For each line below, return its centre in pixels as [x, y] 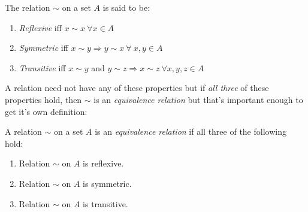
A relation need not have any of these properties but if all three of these [137, 88]
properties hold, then [43, 99]
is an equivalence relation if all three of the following [191, 131]
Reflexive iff [40, 27]
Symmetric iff [43, 48]
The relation [28, 7]
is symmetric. [107, 183]
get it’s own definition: [46, 111]
